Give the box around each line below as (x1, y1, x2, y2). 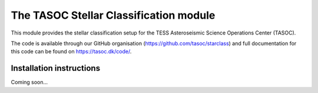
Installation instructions (11, 63, 100, 73)
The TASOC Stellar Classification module (11, 9, 216, 22)
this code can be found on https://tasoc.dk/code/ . (11, 48, 132, 55)
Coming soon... (11, 79, 48, 86)
